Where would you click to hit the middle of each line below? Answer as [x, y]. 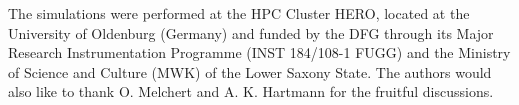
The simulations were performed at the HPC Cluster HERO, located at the [239, 13]
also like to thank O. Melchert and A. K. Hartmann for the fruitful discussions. [251, 91]
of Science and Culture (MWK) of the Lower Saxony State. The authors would [250, 71]
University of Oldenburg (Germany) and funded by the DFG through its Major [251, 32]
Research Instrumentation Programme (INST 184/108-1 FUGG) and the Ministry [259, 52]
